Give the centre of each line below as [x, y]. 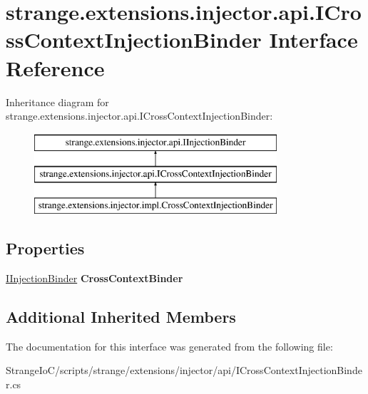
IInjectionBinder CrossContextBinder [94, 278]
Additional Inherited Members [121, 316]
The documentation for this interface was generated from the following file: [169, 346]
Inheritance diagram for [57, 102]
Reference [55, 67]
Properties [45, 248]
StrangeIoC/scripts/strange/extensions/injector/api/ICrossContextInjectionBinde [184, 370]
